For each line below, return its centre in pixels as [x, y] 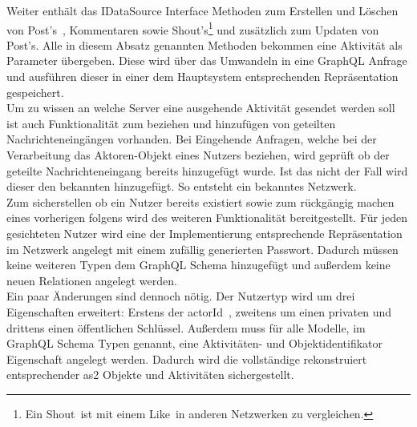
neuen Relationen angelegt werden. [92, 280]
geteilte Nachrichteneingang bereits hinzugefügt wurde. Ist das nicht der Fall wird [207, 170]
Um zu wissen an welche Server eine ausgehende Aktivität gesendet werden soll [201, 108]
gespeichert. [35, 92]
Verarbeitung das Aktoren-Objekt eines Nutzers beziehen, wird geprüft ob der [198, 155]
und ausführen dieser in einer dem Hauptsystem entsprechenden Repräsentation [202, 77]
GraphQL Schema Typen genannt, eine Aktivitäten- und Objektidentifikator [195, 343]
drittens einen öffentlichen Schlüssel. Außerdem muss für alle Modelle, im [186, 327]
